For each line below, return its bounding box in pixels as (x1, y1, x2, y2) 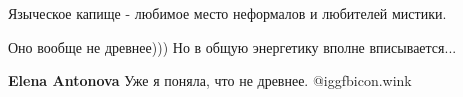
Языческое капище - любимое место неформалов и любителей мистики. (8, 3, 447, 23)
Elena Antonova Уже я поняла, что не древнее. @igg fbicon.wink (8, 70, 412, 91)
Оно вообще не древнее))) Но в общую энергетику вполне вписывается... (8, 36, 457, 57)
